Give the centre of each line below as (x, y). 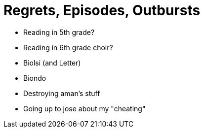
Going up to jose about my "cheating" (84, 108)
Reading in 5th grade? (59, 32)
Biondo (35, 78)
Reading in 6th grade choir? (68, 47)
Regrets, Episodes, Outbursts (102, 10)
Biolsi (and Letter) (52, 63)
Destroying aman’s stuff (62, 93)
